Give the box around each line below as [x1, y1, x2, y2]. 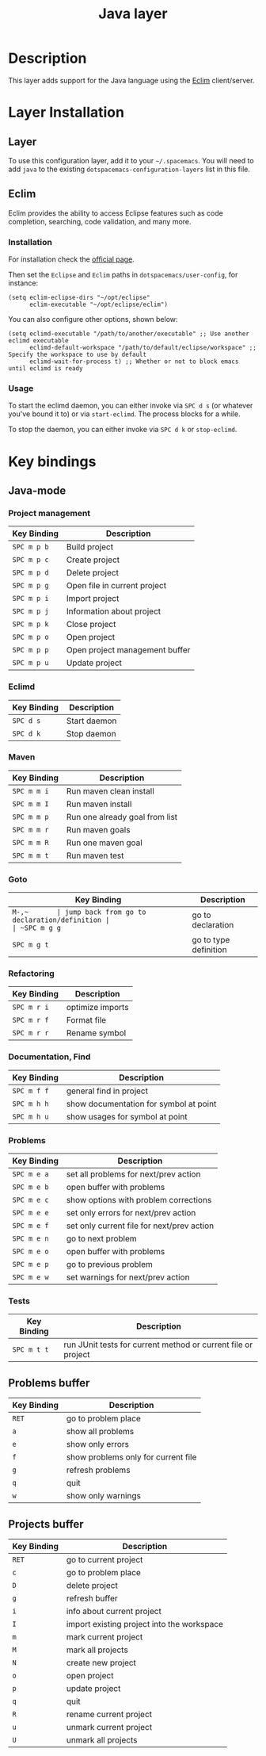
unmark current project [66, 1721, 153, 1732]
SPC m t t [12, 1345, 49, 1354]
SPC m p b [12, 542, 49, 552]
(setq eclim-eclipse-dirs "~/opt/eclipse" [8, 294, 150, 302]
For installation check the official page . [8, 254, 135, 264]
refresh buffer [66, 1593, 119, 1604]
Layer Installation [8, 104, 125, 121]
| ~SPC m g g [12, 924, 62, 932]
